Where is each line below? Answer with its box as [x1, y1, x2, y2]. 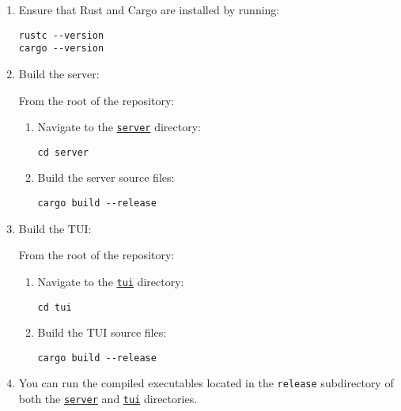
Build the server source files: [37, 169, 175, 186]
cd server [37, 146, 89, 158]
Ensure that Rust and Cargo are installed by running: [18, 2, 280, 17]
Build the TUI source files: [37, 324, 167, 341]
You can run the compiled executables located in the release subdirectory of [18, 375, 394, 391]
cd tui [37, 301, 72, 313]
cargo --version [18, 43, 104, 55]
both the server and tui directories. [18, 390, 198, 407]
